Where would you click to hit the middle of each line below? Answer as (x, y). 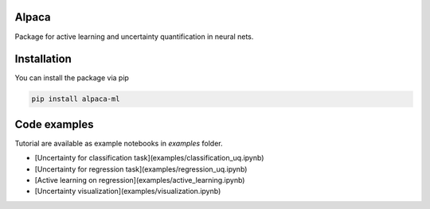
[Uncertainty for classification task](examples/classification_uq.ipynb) (149, 158)
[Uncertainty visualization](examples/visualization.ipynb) (128, 192)
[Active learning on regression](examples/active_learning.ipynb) (140, 180)
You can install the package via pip (72, 78)
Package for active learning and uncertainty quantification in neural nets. (134, 37)
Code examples (54, 124)
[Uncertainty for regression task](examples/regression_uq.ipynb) (141, 169)
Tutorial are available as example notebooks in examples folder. (119, 143)
